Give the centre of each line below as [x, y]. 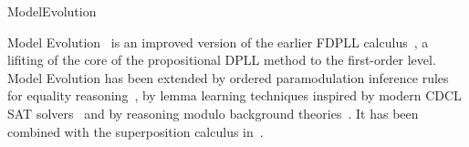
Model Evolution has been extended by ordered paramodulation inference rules [228, 77]
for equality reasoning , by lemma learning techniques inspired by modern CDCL [234, 95]
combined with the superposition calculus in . [135, 131]
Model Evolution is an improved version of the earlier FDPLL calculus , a [218, 42]
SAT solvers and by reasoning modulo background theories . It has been [213, 113]
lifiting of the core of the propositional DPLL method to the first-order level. [222, 60]
